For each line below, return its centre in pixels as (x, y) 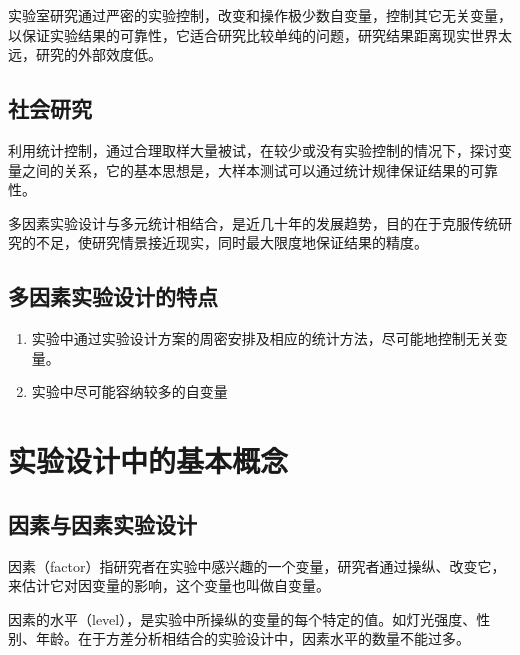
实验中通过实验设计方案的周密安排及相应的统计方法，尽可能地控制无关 (262, 338)
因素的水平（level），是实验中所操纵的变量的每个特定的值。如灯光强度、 (242, 618)
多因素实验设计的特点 (113, 296)
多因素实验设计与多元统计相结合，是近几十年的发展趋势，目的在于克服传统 (253, 222)
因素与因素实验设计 (102, 523)
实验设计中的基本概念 (148, 460)
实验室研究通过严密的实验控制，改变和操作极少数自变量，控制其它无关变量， (260, 15)
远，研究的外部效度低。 (85, 54)
